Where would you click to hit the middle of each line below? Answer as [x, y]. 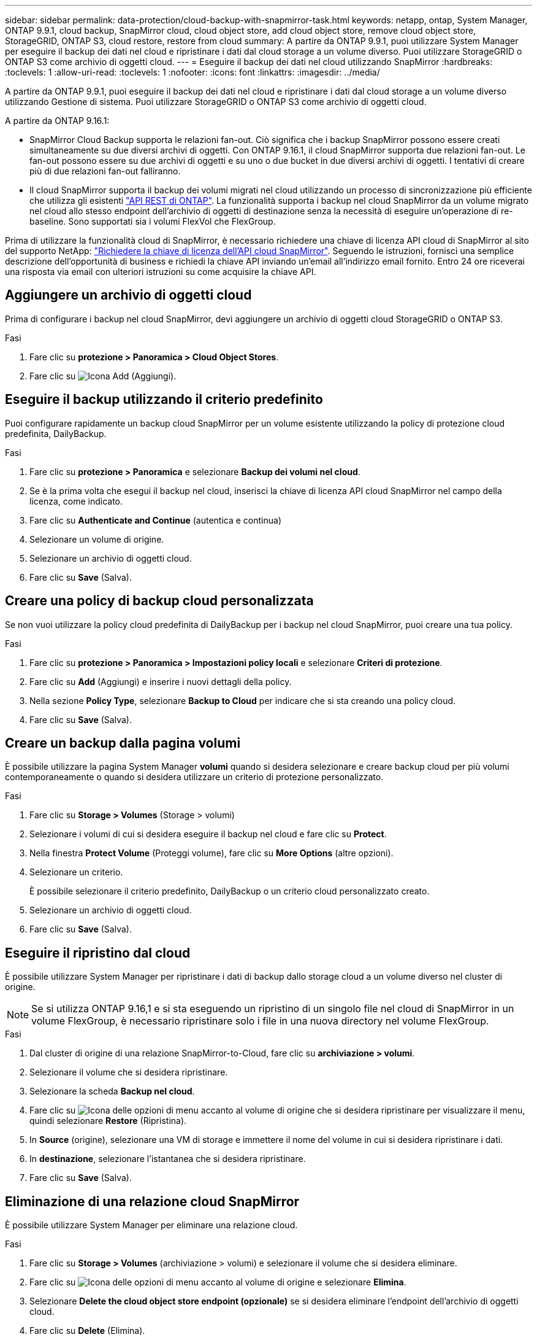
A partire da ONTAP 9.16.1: [57, 121]
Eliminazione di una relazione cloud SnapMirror [152, 1201]
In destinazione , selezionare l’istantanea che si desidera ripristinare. [168, 1159]
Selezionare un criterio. [76, 872]
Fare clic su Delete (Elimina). [87, 1331]
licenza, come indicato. [76, 501]
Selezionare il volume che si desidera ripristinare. [129, 1072]
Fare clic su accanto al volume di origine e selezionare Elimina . [218, 1282]
